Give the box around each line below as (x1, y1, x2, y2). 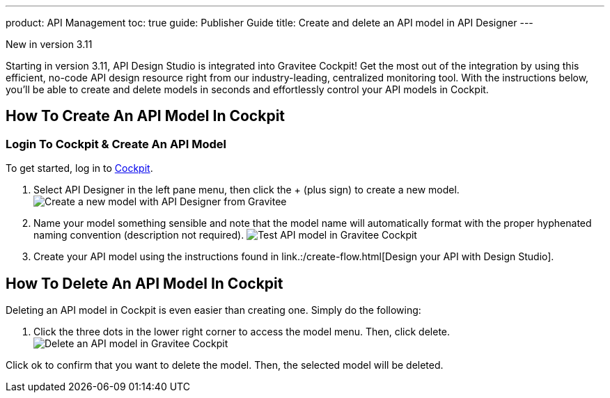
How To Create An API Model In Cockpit (6, 107, 286, 125)
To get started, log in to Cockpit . (6, 162, 153, 175)
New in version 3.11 (6, 38, 93, 50)
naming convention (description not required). (33, 229, 244, 241)
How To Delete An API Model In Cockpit (6, 274, 283, 292)
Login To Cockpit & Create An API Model (6, 136, 226, 151)
